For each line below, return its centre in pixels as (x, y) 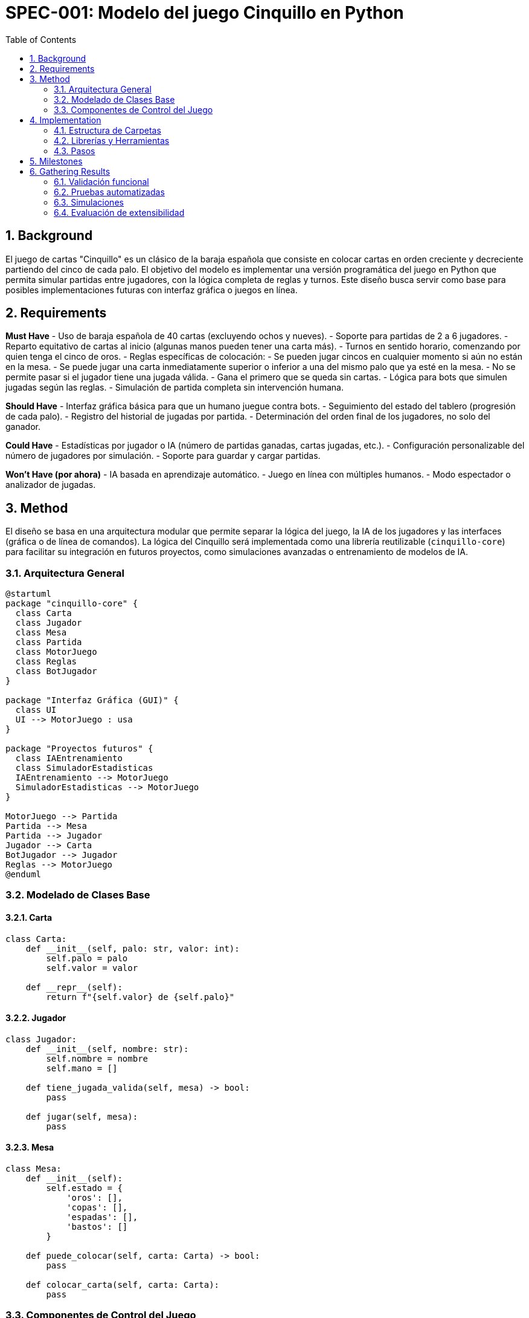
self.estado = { (84, 1188)
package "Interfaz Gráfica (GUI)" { (92, 700)
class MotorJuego (56, 652)
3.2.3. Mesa (30, 1148)
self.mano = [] (82, 1068)
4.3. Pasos (75, 151)
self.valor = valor (92, 968)
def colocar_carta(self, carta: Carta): (123, 1285)
